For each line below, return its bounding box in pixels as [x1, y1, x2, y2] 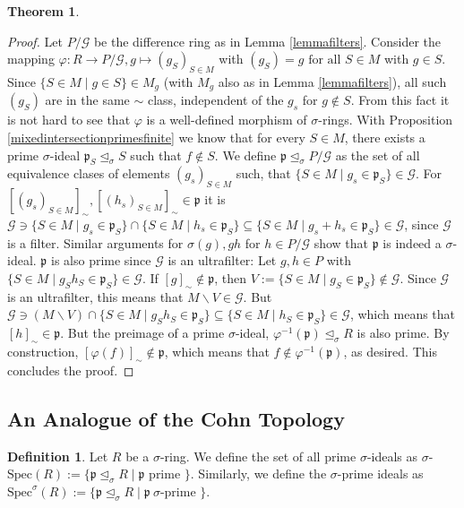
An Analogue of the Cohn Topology [7, 404, 345, 432]
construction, [7, 341, 79, 360]
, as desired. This [343, 341, 437, 360]
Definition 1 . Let [7, 446, 108, 465]
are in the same [45, 90, 130, 109]
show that [314, 233, 369, 252]
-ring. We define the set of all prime [159, 446, 357, 465]
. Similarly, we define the [190, 464, 327, 483]
